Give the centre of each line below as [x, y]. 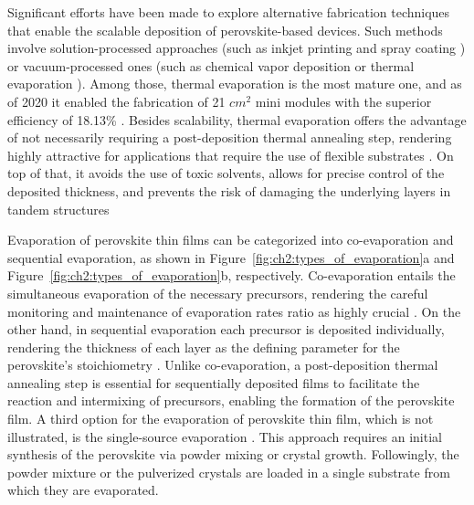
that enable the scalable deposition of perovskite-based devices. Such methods [225, 30]
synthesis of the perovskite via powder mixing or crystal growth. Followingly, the [233, 454]
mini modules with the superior [343, 101]
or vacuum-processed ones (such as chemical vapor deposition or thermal [211, 65]
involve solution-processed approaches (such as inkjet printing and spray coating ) [237, 48]
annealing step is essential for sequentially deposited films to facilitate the [214, 382]
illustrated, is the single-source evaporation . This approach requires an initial [225, 436]
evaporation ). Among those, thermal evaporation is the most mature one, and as [235, 84]
